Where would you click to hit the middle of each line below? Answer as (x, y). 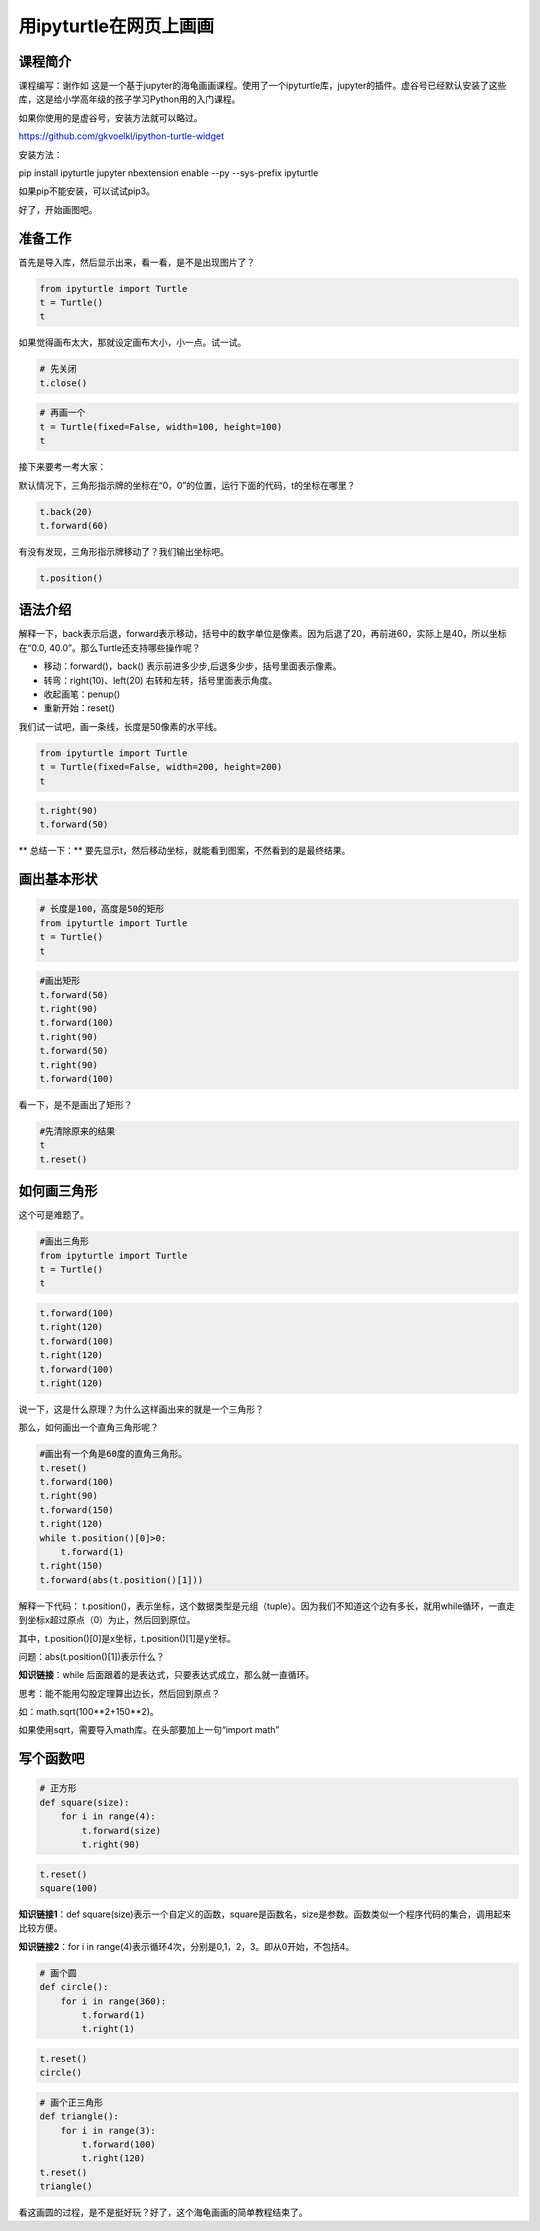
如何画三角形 (58, 1191)
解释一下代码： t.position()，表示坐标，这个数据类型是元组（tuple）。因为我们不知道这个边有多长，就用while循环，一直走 (266, 1606)
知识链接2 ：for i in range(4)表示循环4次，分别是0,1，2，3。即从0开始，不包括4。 (186, 1946)
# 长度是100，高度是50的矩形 (102, 909)
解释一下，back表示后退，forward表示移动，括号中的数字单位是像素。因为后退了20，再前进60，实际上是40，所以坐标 (262, 634)
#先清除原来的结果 (77, 1131)
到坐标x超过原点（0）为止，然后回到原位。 (107, 1620)
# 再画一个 (62, 413)
